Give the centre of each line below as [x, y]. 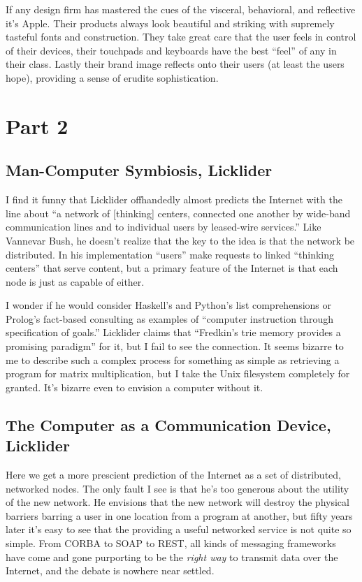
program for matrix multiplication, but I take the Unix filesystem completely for [178, 373]
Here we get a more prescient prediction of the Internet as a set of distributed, [173, 475]
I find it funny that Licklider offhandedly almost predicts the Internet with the [174, 199]
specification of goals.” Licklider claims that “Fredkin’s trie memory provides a [173, 332]
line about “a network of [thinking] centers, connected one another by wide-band [178, 213]
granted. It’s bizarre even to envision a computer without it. [135, 387]
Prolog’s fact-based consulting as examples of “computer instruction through [170, 318]
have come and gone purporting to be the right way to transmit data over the [172, 556]
